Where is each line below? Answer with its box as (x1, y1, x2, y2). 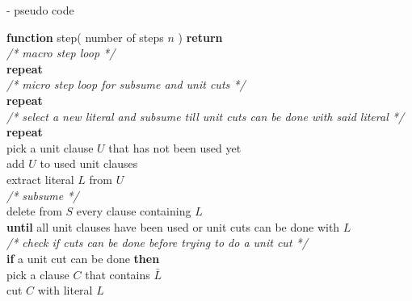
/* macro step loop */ (6, 44, 116, 61)
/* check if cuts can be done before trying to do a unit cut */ (6, 234, 308, 251)
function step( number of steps (6, 28, 164, 45)
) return (178, 28, 223, 45)
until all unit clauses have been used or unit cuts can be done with (6, 218, 340, 235)
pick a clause (6, 265, 69, 282)
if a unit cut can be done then (6, 249, 160, 266)
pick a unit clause (6, 139, 94, 156)
